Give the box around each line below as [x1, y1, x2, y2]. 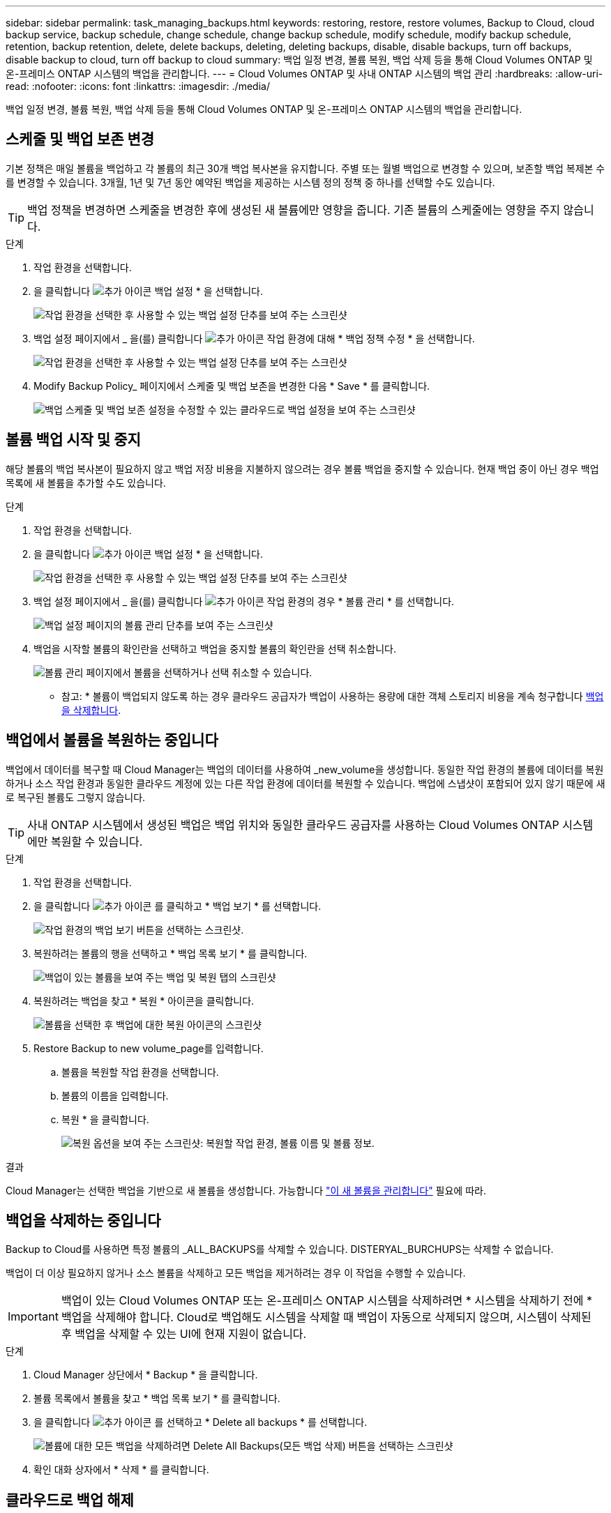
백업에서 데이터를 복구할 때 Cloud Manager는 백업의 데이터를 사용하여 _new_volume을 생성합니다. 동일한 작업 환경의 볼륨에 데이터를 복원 [6, 763, 604, 775]
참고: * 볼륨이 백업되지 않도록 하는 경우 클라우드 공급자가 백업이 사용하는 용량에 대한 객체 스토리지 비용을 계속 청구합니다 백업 [61, 690, 604, 702]
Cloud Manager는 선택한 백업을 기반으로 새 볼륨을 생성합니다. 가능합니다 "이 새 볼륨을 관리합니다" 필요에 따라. [6, 1184, 486, 1196]
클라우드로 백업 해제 [6, 1491, 134, 1509]
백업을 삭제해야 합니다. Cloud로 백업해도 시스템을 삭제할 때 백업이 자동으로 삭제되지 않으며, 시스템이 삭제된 [61, 1310, 591, 1325]
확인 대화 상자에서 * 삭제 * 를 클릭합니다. [33, 1463, 209, 1476]
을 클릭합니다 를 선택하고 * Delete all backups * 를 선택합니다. [33, 1416, 368, 1429]
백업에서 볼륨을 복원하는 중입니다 [6, 731, 218, 750]
